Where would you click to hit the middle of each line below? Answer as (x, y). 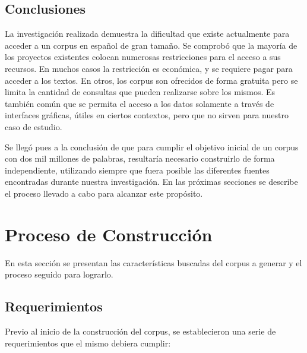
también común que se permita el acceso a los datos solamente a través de (140, 103)
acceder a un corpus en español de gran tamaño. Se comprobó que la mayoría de (151, 45)
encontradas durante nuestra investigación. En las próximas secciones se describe (151, 182)
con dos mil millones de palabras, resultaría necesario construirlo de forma (140, 158)
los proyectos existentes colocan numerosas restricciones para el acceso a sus (143, 57)
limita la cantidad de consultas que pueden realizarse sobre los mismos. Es (140, 92)
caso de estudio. (34, 126)
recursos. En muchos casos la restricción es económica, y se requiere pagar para (149, 68)
